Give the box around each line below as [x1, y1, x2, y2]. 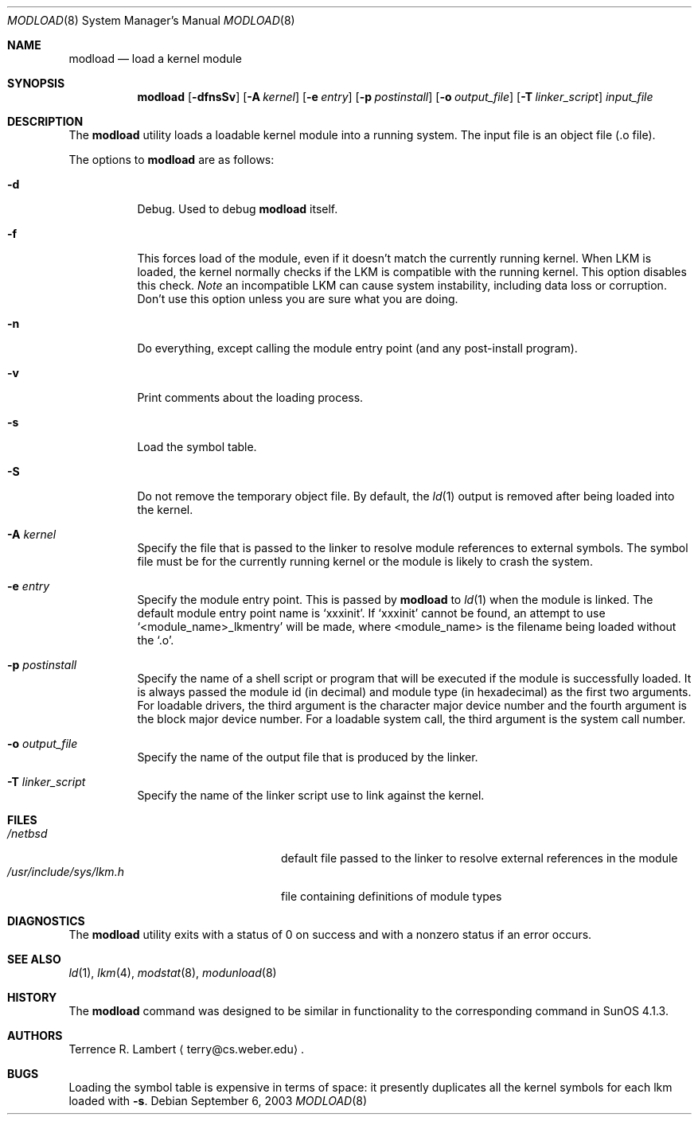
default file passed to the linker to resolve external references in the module [281, 851, 678, 865]
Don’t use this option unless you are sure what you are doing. [137, 292, 458, 306]
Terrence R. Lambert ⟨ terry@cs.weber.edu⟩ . [68, 1042, 305, 1056]
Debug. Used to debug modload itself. [137, 202, 338, 216]
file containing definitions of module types [281, 889, 502, 903]
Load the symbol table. [137, 440, 257, 453]
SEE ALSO [7, 952, 61, 966]
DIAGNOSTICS [7, 914, 85, 928]
